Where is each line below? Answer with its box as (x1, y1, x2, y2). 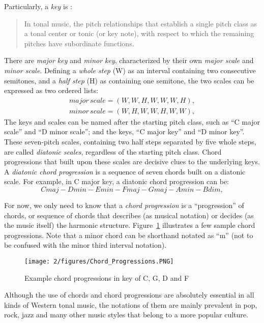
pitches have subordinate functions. (24, 38, 134, 48)
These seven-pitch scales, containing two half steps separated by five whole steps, (4, 136, 256, 146)
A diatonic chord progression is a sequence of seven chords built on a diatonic (4, 166, 246, 177)
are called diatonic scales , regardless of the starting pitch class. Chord (4, 146, 222, 157)
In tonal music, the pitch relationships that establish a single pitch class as (24, 18, 257, 28)
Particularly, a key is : (4, 1, 73, 11)
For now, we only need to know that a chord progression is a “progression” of (4, 199, 244, 210)
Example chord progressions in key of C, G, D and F (24, 272, 189, 283)
